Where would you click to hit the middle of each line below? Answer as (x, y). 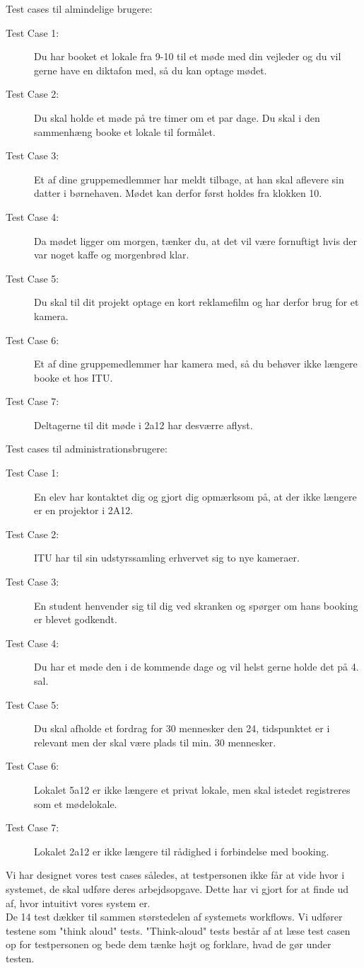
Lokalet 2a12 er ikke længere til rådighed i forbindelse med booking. (182, 851)
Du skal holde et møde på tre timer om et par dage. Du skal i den (177, 117)
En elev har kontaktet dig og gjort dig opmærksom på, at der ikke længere (195, 496)
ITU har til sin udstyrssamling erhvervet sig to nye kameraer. (167, 558)
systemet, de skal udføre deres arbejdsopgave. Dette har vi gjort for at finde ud (177, 888)
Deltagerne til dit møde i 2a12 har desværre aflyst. (143, 425)
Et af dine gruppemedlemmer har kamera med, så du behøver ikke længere (196, 364)
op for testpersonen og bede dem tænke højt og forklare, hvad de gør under (169, 944)
